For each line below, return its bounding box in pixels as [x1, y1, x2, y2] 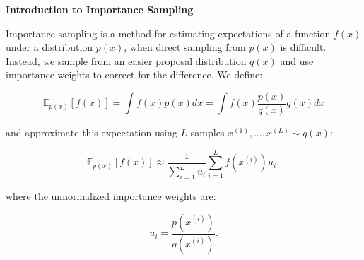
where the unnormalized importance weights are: [6, 189, 216, 203]
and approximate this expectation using [6, 125, 177, 140]
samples [190, 125, 225, 140]
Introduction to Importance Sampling [6, 2, 194, 16]
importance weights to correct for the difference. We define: [6, 67, 263, 82]
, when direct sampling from [124, 40, 246, 54]
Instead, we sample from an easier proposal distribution [6, 53, 247, 68]
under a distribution [6, 40, 93, 54]
